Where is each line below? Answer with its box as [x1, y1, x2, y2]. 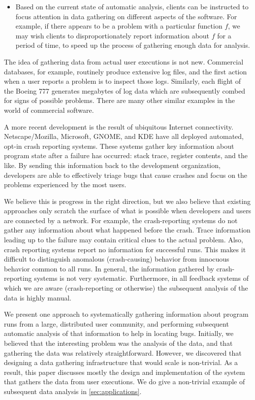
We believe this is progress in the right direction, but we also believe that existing [4, 196, 251, 206]
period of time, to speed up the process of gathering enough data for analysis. [15, 40, 250, 50]
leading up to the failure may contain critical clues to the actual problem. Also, [4, 234, 243, 245]
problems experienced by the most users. [4, 179, 127, 190]
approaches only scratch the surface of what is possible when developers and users [4, 205, 252, 216]
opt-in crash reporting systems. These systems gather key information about [4, 140, 234, 151]
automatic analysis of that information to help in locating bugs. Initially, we [4, 328, 234, 338]
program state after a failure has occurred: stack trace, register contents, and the [4, 150, 248, 161]
